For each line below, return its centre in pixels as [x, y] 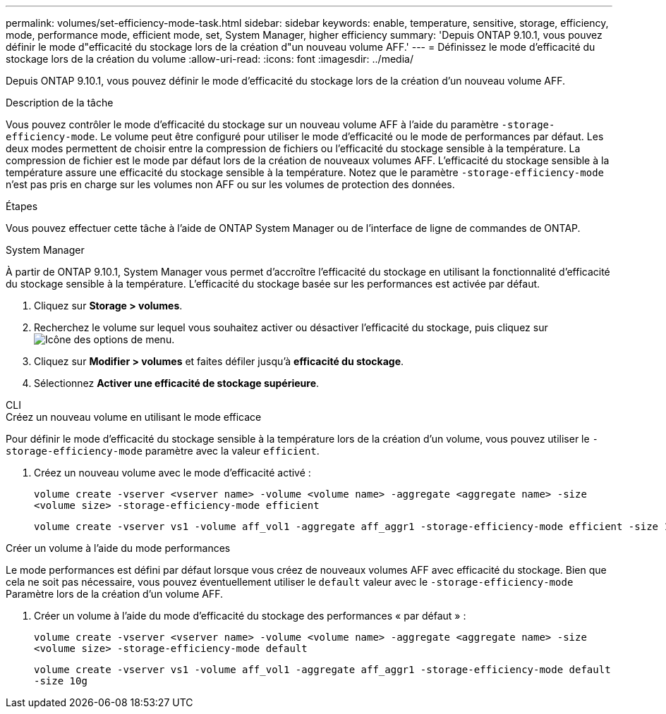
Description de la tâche [60, 103]
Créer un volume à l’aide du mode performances [118, 548]
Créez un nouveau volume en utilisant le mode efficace [134, 417]
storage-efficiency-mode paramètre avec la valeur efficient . [163, 451]
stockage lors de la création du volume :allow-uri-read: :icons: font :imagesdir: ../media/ [210, 59]
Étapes [22, 206]
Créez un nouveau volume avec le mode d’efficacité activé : [172, 473]
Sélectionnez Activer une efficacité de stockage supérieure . [177, 383]
